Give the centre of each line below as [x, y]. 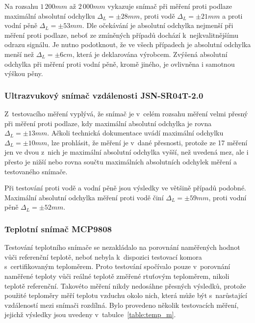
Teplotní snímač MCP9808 [58, 229]
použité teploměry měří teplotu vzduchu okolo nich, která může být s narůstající [126, 295]
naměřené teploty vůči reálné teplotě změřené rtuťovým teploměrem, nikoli [117, 276]
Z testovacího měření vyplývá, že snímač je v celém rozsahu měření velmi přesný [126, 113]
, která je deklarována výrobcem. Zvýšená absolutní [150, 54]
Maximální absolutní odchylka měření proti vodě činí [84, 197]
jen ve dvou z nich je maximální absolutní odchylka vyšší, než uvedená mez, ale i [127, 152]
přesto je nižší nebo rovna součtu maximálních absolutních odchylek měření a [121, 161]
